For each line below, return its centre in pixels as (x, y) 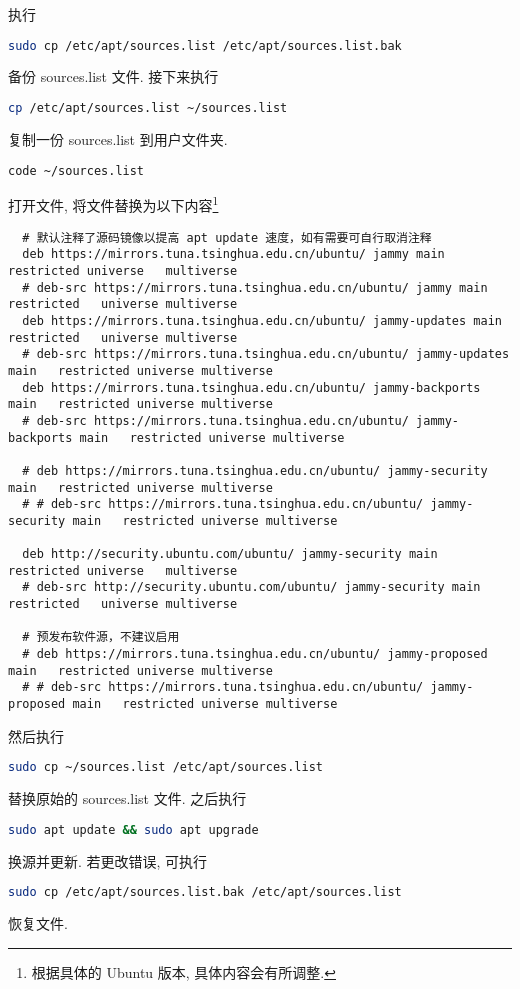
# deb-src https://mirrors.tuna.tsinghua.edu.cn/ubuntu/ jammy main (255, 287)
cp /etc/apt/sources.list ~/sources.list (148, 108)
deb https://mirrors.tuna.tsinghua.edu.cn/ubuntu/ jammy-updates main (262, 320)
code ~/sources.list (76, 170)
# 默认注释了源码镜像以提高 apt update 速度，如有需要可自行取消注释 (227, 237)
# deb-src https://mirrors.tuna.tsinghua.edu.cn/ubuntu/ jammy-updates (266, 354)
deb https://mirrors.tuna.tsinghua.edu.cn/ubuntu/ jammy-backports (251, 387)
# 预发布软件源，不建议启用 (101, 637)
